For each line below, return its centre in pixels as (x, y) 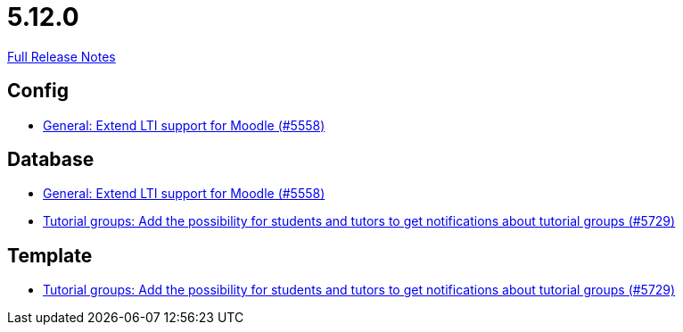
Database (51, 160)
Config (38, 91)
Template (50, 255)
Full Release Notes (62, 56)
